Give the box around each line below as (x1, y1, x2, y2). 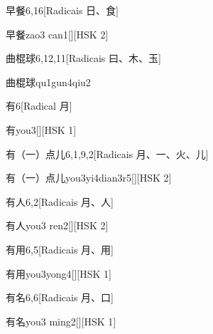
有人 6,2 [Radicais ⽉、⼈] (6, 194, 114, 209)
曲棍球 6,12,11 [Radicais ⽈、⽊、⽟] (6, 51, 161, 66)
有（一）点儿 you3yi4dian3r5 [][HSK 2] (6, 170, 172, 185)
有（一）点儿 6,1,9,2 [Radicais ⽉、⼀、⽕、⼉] (6, 146, 209, 161)
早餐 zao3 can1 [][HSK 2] (6, 26, 109, 41)
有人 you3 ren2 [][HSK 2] (6, 218, 109, 233)
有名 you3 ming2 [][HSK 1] (6, 313, 116, 328)
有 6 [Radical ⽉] (6, 98, 72, 113)
